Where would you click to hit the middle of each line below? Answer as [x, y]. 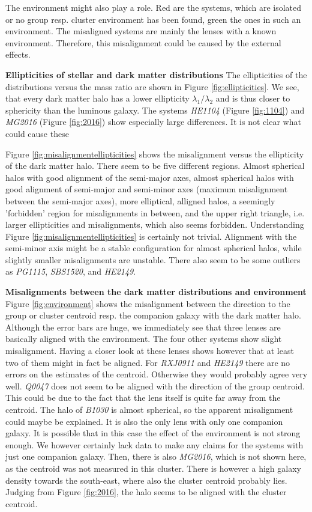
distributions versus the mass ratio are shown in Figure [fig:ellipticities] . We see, [152, 86]
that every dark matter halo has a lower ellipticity [97, 98]
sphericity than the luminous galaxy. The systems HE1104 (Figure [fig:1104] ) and [155, 110]
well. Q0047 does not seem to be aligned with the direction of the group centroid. [155, 386]
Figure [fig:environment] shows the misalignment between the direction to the [148, 303]
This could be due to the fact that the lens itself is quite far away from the [143, 398]
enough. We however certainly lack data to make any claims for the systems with [154, 444]
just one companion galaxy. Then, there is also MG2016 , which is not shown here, [156, 456]
